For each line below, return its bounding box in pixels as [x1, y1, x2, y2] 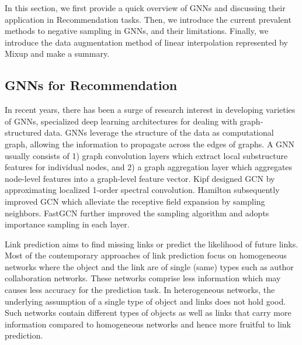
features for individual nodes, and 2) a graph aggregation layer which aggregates [5, 161, 293, 173]
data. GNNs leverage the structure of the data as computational [44, 126, 274, 139]
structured [5, 126, 42, 139]
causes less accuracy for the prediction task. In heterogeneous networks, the [5, 284, 275, 296]
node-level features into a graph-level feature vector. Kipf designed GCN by [5, 172, 275, 184]
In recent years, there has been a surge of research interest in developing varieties [5, 103, 296, 116]
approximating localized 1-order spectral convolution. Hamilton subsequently [5, 184, 280, 196]
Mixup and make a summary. [5, 47, 110, 60]
